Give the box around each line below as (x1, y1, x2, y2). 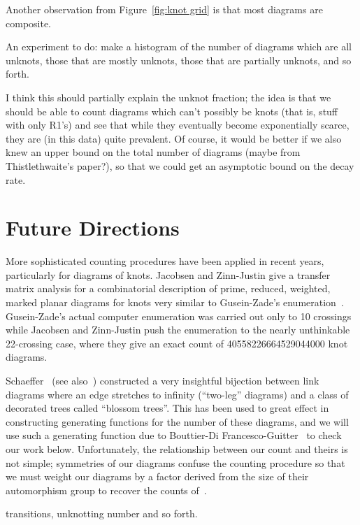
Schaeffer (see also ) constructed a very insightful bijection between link (6, 373, 319, 387)
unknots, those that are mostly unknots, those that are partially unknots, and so (6, 52, 352, 67)
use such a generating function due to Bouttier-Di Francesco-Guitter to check (6, 428, 342, 443)
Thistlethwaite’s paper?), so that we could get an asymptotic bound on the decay (6, 158, 354, 173)
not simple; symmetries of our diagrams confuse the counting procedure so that (6, 455, 345, 470)
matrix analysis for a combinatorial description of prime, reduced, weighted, (6, 281, 331, 296)
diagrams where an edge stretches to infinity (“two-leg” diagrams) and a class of (6, 387, 349, 401)
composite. (6, 15, 52, 30)
